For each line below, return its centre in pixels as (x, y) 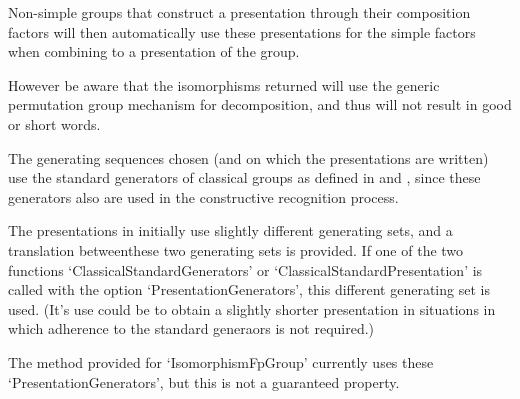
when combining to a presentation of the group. (154, 51)
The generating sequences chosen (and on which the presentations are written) (248, 157)
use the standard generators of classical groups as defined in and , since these (244, 177)
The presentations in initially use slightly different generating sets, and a (230, 230)
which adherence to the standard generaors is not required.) (191, 328)
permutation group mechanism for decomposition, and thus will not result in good (260, 104)
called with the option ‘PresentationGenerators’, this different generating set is (249, 289)
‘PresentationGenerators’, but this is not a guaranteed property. (204, 381)
